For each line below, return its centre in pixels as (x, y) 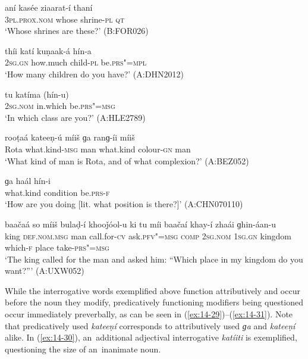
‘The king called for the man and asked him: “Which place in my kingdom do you (154, 259)
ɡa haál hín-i (28, 181)
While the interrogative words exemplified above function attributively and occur (153, 290)
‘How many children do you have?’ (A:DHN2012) (94, 74)
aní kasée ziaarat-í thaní (49, 7)
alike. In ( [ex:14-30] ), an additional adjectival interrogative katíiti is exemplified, (151, 337)
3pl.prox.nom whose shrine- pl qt (65, 19)
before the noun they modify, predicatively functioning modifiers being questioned (154, 302)
